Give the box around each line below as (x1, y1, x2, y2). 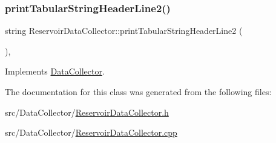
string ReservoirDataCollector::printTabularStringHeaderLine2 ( (5, 24, 243, 37)
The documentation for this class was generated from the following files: (5, 85, 272, 98)
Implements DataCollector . (5, 65, 105, 78)
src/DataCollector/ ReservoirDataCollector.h (5, 105, 169, 118)
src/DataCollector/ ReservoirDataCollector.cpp (5, 126, 177, 139)
